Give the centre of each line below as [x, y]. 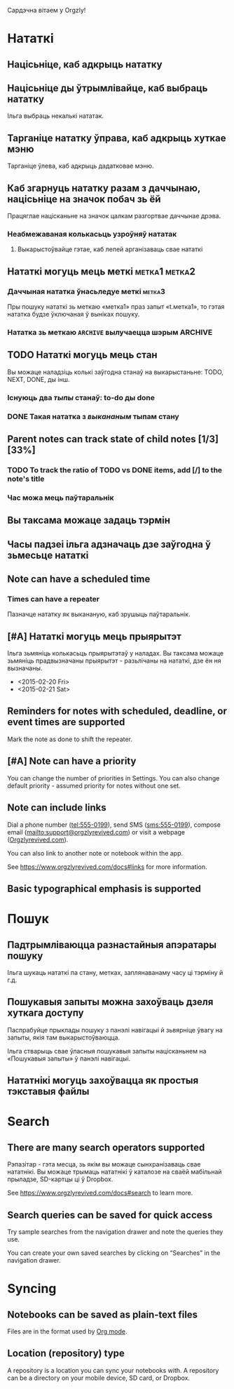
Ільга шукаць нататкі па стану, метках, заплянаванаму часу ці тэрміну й [115, 972]
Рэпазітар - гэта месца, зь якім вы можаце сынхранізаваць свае [104, 1164]
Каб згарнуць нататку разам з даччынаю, [104, 188]
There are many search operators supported [106, 1147]
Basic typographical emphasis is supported [104, 888]
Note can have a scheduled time [79, 579]
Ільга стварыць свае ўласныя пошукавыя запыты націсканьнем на [107, 1051]
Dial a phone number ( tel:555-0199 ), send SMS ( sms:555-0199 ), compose [114, 825]
